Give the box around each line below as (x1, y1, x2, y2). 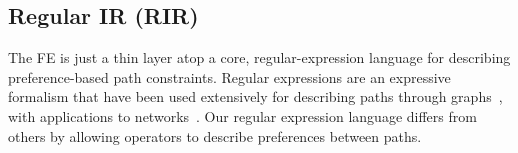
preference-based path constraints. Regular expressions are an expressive (8, 66, 451, 87)
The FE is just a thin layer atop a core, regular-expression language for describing (8, 47, 511, 68)
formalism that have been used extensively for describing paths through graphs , (8, 86, 503, 107)
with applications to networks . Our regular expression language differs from (8, 105, 477, 126)
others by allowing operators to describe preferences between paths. (8, 125, 422, 146)
